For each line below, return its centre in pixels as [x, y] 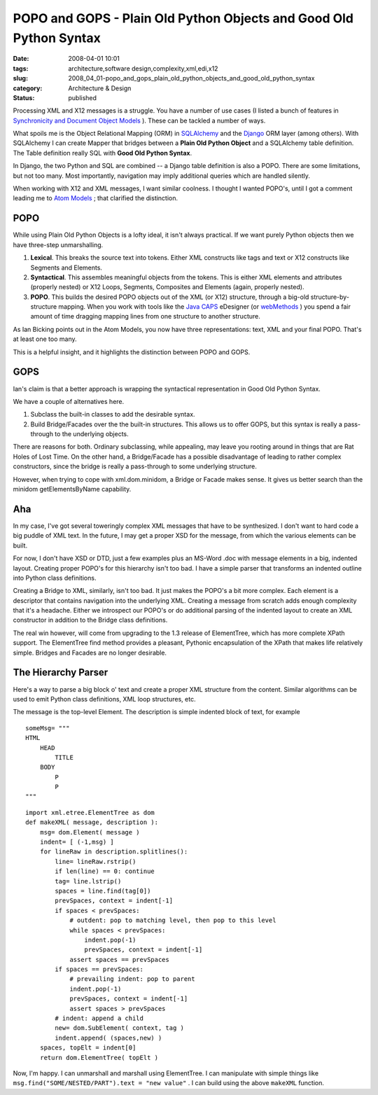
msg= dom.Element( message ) [90, 832]
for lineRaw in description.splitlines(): [114, 852]
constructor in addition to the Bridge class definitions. [90, 620]
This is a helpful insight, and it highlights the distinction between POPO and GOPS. [132, 352]
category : [28, 88]
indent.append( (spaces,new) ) [108, 1038]
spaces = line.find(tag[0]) [103, 891]
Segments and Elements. [66, 267]
